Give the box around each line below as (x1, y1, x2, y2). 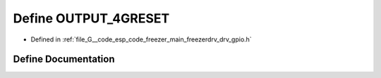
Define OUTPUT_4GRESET (13, 11, 170, 26)
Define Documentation (13, 53, 115, 65)
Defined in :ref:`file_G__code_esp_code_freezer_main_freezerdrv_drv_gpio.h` (30, 35, 252, 44)
